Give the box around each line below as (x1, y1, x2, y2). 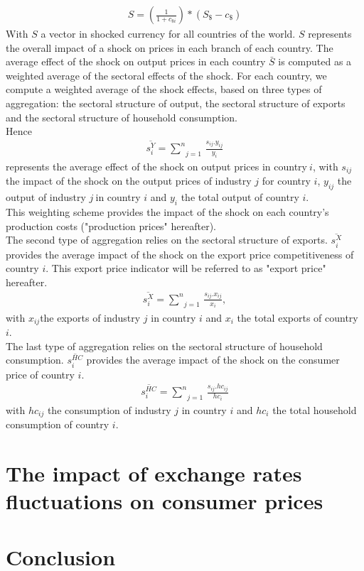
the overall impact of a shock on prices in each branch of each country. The (6, 40, 333, 55)
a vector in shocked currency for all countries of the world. (41, 26, 296, 41)
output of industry (6, 190, 86, 205)
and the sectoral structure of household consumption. (6, 109, 237, 124)
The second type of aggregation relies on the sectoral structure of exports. (6, 232, 328, 247)
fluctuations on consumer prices (6, 486, 323, 516)
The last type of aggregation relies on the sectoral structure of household (6, 338, 323, 353)
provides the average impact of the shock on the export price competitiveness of (6, 246, 354, 261)
